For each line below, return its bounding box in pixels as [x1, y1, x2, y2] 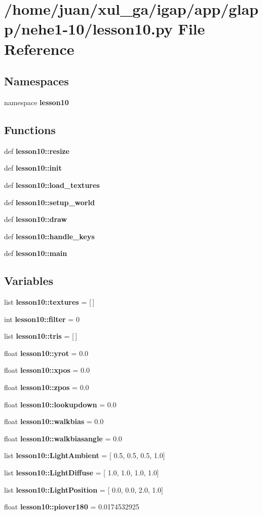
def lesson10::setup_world [4, 197, 95, 207]
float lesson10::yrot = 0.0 [4, 347, 89, 358]
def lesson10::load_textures [4, 179, 100, 190]
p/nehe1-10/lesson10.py [4, 18, 173, 39]
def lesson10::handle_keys [4, 231, 95, 241]
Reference [4, 38, 74, 59]
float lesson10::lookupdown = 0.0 [4, 399, 117, 409]
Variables [4, 273, 54, 288]
